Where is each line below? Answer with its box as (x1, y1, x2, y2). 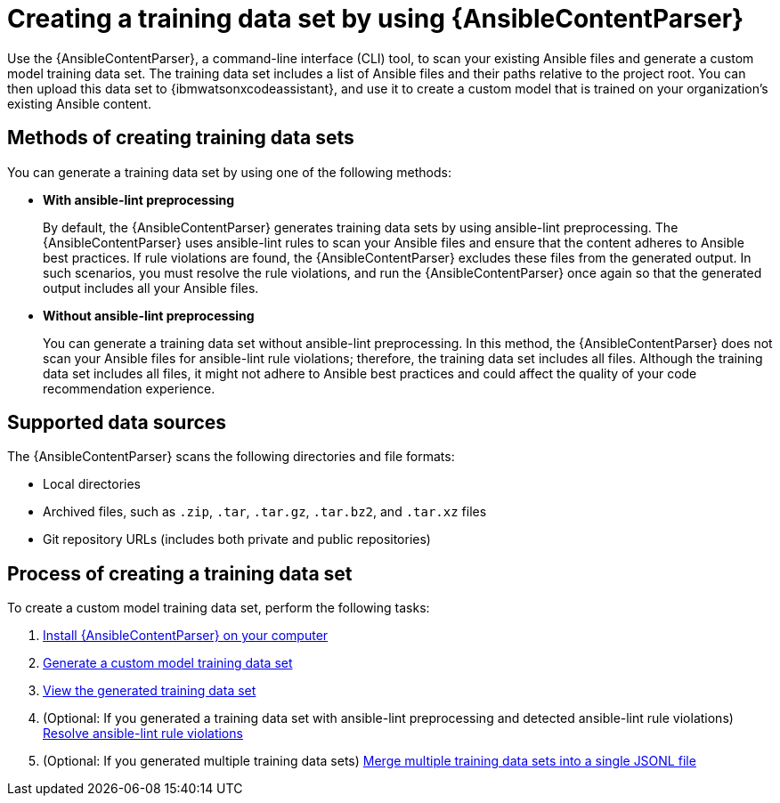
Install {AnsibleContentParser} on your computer (43, 628, 329, 644)
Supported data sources (7, 411, 227, 434)
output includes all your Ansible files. (43, 280, 259, 296)
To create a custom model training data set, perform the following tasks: (7, 600, 430, 616)
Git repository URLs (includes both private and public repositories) (43, 531, 431, 547)
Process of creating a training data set (7, 562, 353, 585)
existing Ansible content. (7, 95, 151, 111)
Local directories (43, 476, 141, 492)
